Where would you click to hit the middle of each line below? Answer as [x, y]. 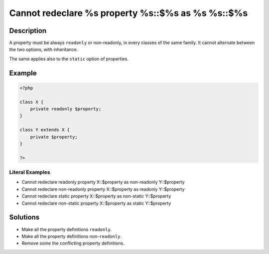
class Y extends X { [45, 130]
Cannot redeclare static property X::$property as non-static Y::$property [96, 196]
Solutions [24, 217]
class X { [32, 102]
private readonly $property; [66, 109]
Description [28, 31]
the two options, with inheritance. [44, 49]
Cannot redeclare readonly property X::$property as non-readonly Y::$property [103, 182]
